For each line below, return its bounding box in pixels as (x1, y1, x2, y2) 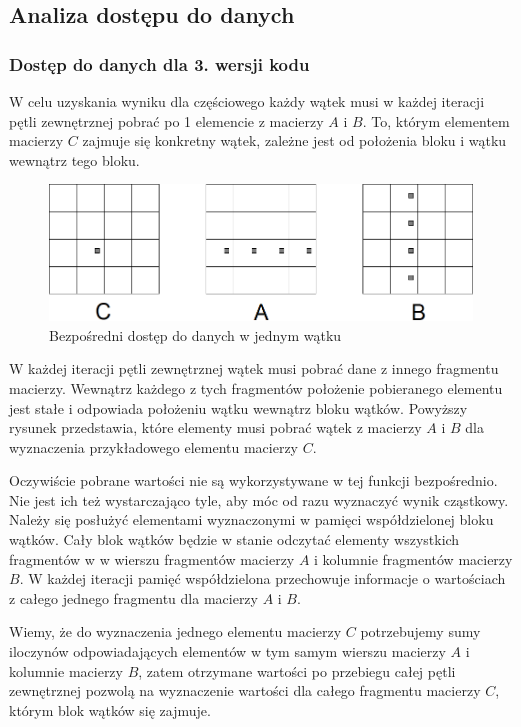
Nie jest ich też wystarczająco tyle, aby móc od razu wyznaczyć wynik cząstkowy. (9, 489, 509, 510)
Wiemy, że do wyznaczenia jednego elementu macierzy (9, 621, 342, 642)
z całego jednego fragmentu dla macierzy (9, 587, 258, 608)
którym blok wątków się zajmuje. (9, 699, 211, 720)
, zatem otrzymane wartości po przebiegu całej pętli (138, 660, 456, 681)
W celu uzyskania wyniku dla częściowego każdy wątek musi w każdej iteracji (9, 91, 485, 111)
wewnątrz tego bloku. (9, 149, 140, 170)
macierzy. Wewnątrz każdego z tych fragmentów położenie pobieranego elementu (9, 377, 503, 398)
